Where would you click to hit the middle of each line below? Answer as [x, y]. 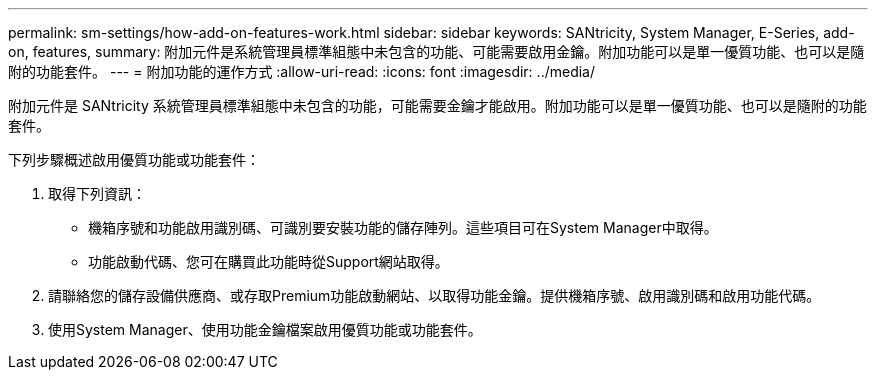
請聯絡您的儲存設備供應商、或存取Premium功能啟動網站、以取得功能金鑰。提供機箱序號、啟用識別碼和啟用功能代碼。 [434, 295]
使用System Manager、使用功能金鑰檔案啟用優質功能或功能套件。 [265, 329]
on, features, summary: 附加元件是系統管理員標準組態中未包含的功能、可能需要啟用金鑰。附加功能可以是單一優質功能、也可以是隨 [436, 51]
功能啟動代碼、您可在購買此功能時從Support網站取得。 [268, 261]
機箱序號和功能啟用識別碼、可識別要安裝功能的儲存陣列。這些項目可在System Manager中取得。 [403, 227]
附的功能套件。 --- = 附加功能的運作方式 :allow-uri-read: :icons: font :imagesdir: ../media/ [302, 71]
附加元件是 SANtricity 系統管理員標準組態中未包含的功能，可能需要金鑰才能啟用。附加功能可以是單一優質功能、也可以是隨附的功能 [437, 105]
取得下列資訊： [97, 193]
